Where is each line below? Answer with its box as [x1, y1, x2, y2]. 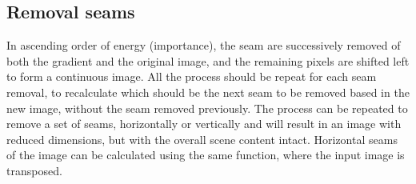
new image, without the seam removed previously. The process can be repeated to [6, 99, 408, 116]
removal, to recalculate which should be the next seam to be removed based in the [6, 83, 410, 100]
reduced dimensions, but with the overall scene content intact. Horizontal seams [6, 130, 398, 147]
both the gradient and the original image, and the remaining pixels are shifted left [6, 52, 410, 69]
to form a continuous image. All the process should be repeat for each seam [6, 68, 377, 85]
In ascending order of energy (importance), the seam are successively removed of [6, 37, 401, 54]
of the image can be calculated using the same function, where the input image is [6, 146, 405, 163]
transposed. [6, 162, 62, 178]
